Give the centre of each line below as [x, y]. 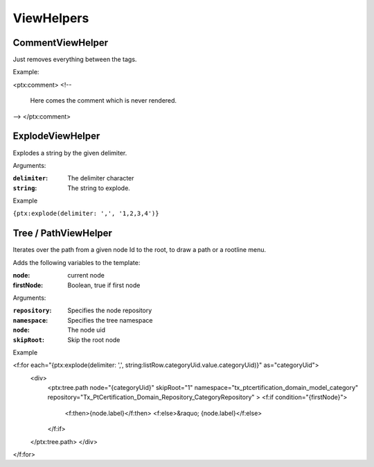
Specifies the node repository [110, 311]
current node [86, 275]
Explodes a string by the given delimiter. [70, 153]
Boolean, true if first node [104, 285]
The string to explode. [99, 188]
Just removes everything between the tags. [75, 60]
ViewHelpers [51, 18]
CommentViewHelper [61, 43]
